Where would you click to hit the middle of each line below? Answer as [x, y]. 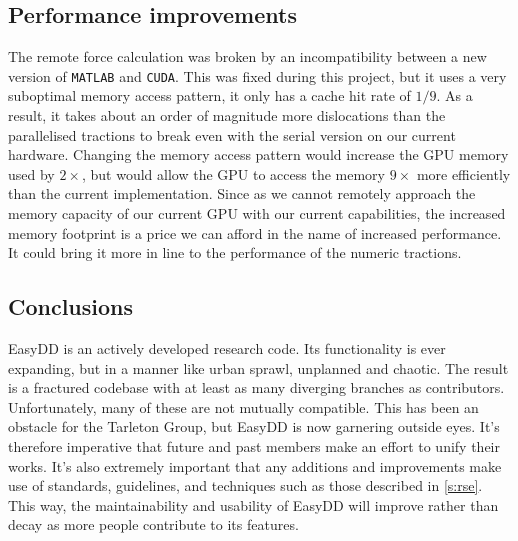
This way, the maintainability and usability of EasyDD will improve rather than [253, 504]
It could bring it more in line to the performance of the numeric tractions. [235, 252]
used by [31, 173]
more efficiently [463, 173]
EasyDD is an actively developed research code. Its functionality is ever [227, 348]
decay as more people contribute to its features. [153, 524]
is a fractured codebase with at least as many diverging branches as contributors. [256, 387]
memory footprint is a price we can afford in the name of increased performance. [255, 232]
